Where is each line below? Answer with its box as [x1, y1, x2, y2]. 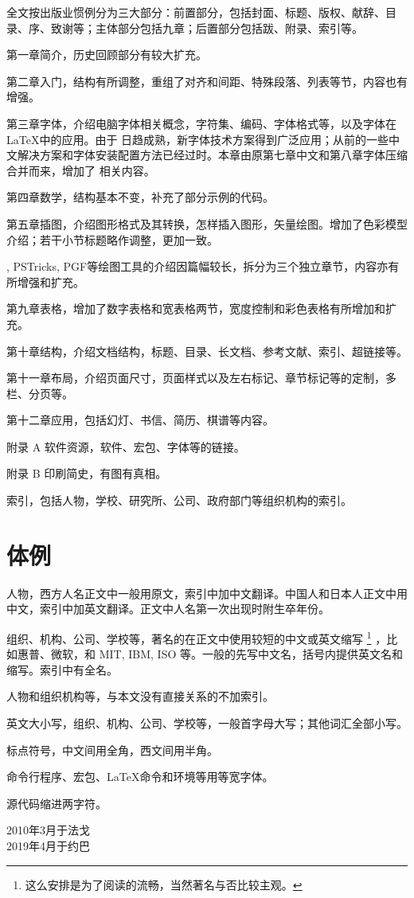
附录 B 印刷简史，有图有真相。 [6, 465, 167, 482]
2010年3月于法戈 [6, 822, 90, 838]
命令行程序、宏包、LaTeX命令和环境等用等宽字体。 [6, 768, 274, 785]
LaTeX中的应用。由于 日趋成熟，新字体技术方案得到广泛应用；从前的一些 [6, 131, 389, 147]
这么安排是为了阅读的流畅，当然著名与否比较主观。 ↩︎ [25, 876, 303, 892]
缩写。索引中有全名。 [6, 661, 118, 677]
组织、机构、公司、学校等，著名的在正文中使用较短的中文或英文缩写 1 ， [6, 627, 387, 646]
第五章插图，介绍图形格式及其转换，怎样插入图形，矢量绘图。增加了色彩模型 [6, 215, 408, 232]
